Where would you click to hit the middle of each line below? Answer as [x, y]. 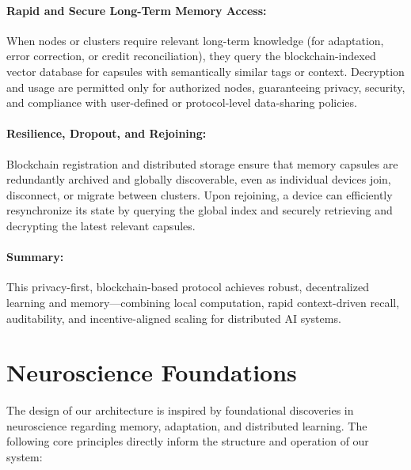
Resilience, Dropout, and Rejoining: [107, 133]
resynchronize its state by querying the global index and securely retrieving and [200, 210]
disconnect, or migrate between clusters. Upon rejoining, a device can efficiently [200, 194]
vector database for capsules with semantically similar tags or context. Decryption [205, 71]
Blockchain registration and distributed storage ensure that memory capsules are [202, 163]
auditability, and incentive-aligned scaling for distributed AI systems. [174, 318]
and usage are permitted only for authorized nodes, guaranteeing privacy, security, [206, 87]
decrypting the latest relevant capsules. [101, 225]
